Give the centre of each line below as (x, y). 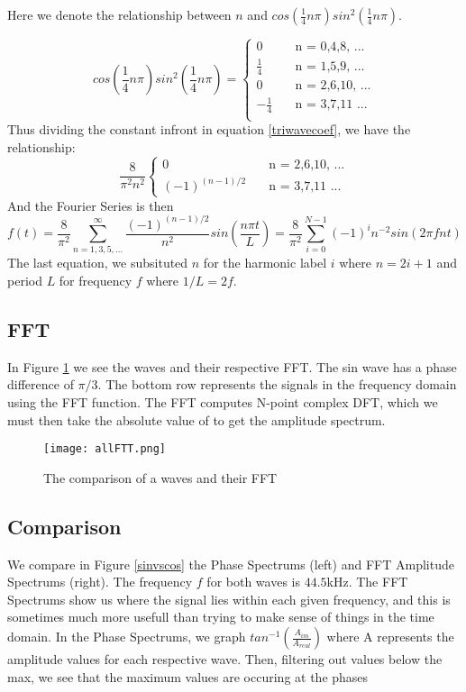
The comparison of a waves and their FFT (160, 477)
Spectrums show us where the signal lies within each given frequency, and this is (229, 599)
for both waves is (253, 582)
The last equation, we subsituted (98, 263)
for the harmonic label (265, 263)
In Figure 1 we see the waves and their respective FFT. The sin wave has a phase (232, 366)
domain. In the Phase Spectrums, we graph (127, 637)
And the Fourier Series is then (91, 205)
